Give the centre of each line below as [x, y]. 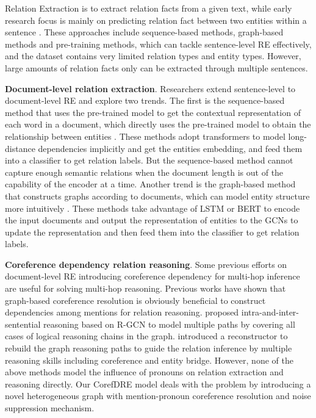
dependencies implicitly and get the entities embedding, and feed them [170, 148]
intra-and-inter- [270, 312]
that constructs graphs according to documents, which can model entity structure [157, 196]
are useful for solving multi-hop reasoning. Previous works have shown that [145, 288]
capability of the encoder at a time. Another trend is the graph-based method [150, 184]
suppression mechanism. [50, 408]
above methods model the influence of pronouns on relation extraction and [144, 372]
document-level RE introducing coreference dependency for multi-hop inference [153, 276]
